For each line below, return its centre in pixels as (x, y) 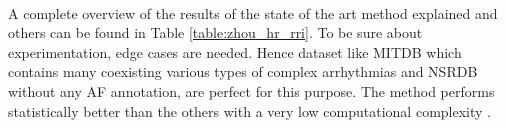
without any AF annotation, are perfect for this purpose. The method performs (251, 90)
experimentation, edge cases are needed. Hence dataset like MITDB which (235, 51)
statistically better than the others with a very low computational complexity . (249, 110)
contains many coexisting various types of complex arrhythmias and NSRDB (243, 71)
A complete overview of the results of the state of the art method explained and (253, 12)
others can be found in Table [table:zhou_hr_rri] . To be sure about (215, 32)
